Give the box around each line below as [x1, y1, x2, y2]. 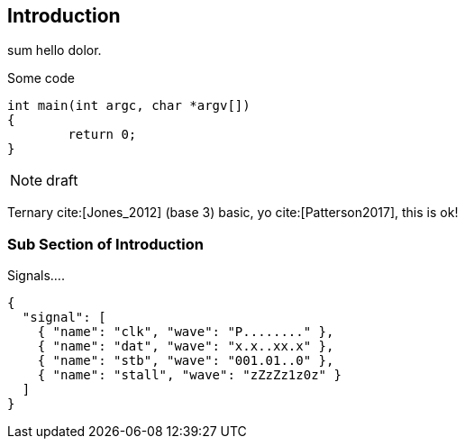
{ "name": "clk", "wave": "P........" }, [37, 324, 334, 340]
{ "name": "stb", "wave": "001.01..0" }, [37, 353, 334, 369]
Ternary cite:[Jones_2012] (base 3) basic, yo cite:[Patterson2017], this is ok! [7, 205, 459, 221]
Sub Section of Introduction [7, 234, 204, 253]
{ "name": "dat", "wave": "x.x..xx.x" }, [37, 339, 334, 354]
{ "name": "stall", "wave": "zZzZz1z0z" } [37, 368, 342, 383]
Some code [7, 70, 75, 86]
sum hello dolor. [7, 42, 102, 59]
